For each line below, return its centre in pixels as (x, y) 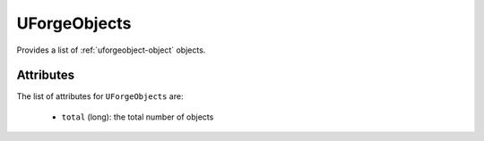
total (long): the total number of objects (138, 117)
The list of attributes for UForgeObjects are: (100, 96)
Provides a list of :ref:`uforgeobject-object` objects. (111, 50)
